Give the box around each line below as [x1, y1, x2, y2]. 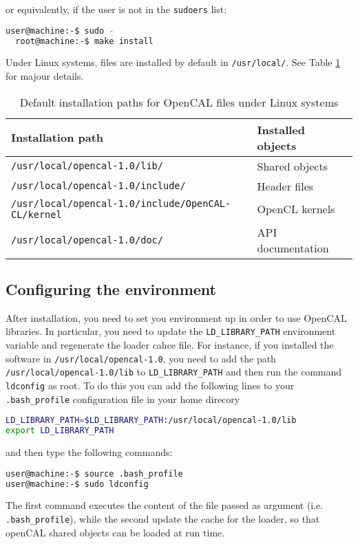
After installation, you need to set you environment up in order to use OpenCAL [6, 310, 347, 325]
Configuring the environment [6, 279, 216, 300]
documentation [257, 239, 329, 256]
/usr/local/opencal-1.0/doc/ [11, 234, 163, 246]
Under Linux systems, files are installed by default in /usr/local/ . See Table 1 [6, 55, 341, 69]
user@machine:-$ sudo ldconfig [6, 479, 149, 489]
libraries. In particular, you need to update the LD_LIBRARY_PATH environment [6, 324, 336, 338]
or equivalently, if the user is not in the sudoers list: [6, 2, 227, 16]
